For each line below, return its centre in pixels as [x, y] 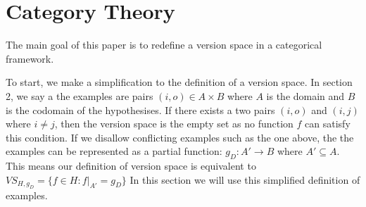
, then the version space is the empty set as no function [174, 124]
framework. [30, 58]
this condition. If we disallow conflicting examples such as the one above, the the [180, 137]
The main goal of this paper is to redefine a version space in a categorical [164, 45]
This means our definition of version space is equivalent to [131, 166]
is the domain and [305, 95]
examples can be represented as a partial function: [114, 151]
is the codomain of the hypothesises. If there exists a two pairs [140, 109]
